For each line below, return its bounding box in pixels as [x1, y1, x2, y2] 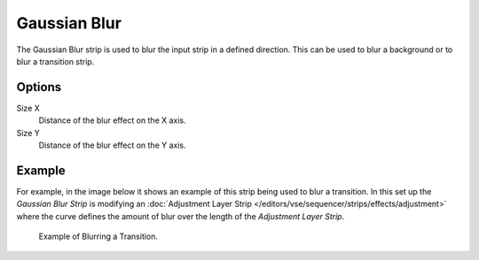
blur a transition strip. [16, 56, 95, 66]
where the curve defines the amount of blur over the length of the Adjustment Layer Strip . [16, 210, 345, 221]
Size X [16, 103, 40, 113]
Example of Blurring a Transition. [38, 231, 159, 242]
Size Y [16, 127, 40, 138]
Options [16, 80, 62, 95]
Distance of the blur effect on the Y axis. [38, 140, 186, 150]
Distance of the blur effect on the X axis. [38, 115, 186, 126]
